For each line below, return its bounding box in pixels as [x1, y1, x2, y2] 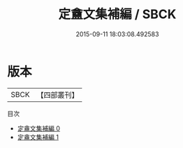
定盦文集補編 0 [17, 124, 61, 133]
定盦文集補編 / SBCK [58, 6, 177, 22]
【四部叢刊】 [36, 90, 79, 100]
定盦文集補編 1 [17, 133, 59, 141]
